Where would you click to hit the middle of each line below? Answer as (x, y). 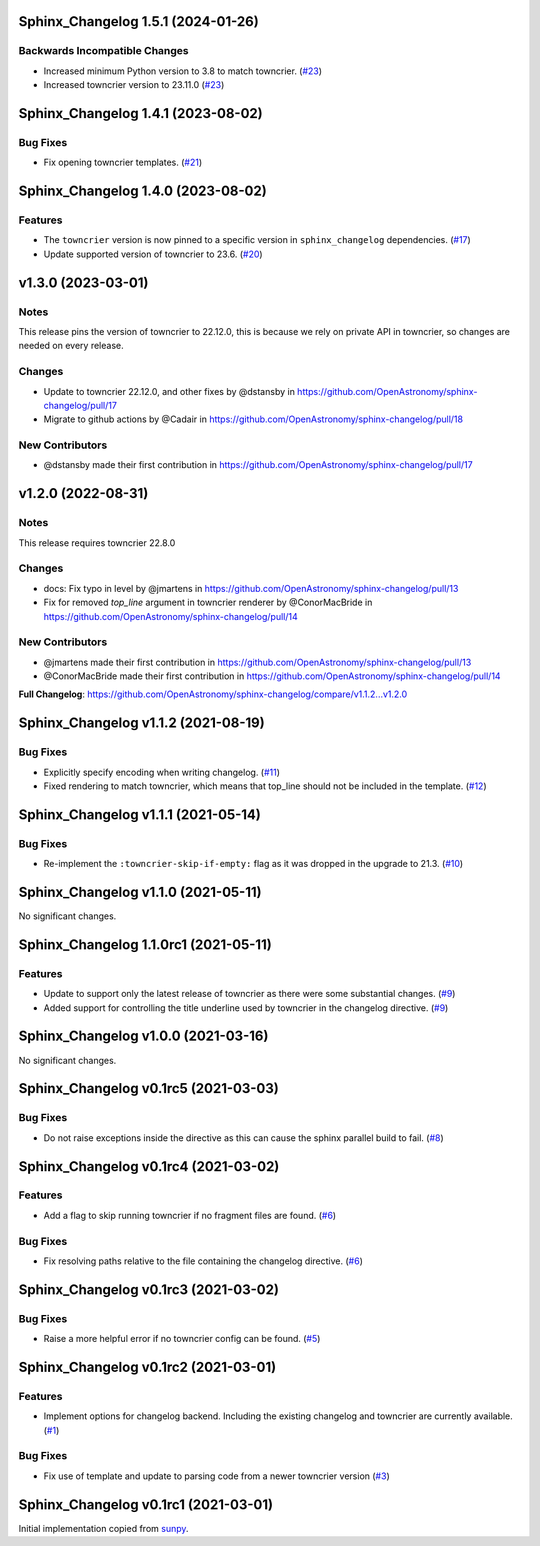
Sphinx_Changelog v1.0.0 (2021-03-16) (143, 1036)
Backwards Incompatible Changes (103, 51)
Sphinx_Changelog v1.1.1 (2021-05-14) (140, 814)
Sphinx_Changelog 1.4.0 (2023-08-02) (142, 191)
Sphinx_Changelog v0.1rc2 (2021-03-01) (147, 1366)
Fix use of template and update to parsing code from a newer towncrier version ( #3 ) (216, 1476)
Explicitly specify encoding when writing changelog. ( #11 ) (161, 772)
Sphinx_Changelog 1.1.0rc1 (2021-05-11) (145, 944)
